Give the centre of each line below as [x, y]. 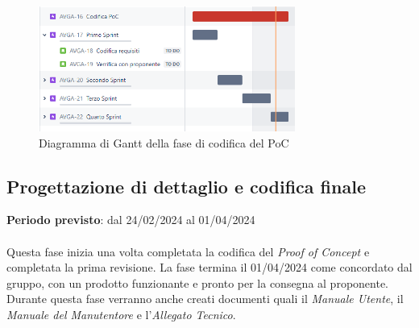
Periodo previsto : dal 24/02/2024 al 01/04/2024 [131, 220]
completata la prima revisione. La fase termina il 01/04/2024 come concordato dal [209, 267]
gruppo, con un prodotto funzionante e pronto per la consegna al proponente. [198, 282]
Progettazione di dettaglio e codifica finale [186, 186]
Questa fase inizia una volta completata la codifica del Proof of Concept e [188, 251]
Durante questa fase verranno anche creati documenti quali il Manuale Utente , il [205, 299]
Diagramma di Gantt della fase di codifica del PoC [164, 142]
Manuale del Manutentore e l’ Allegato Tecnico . [121, 315]
